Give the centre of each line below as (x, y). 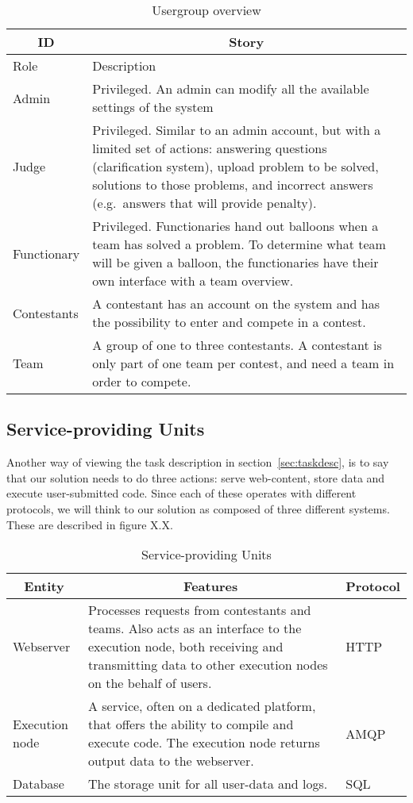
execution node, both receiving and (185, 647)
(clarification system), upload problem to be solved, (235, 166)
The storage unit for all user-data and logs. (208, 784)
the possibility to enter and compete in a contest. (229, 322)
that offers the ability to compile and (191, 724)
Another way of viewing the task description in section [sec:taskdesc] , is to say (198, 462)
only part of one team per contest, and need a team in (243, 363)
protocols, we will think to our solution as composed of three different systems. (198, 508)
